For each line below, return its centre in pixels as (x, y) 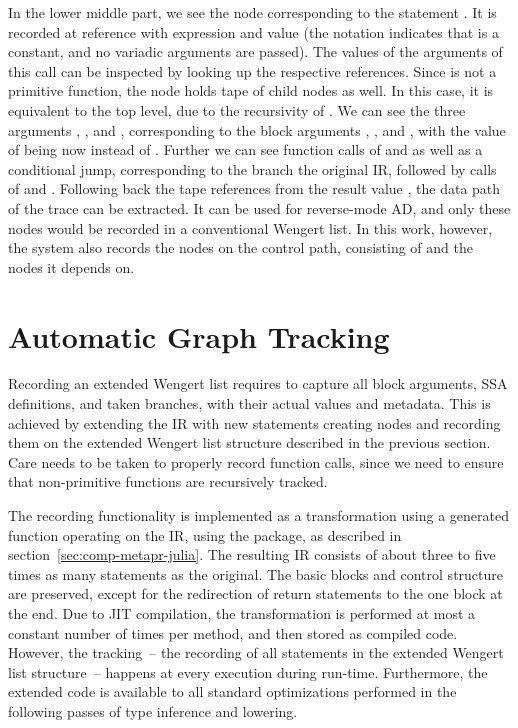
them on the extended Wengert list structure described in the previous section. (249, 442)
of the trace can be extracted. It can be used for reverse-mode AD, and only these (259, 207)
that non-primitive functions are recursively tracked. (168, 481)
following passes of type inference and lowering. (153, 710)
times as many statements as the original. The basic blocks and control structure (255, 573)
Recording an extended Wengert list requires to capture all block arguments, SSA (258, 383)
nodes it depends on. (71, 266)
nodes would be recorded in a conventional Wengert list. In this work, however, (250, 227)
